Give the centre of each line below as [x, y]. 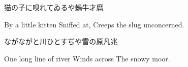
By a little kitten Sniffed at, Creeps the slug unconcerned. [94, 24]
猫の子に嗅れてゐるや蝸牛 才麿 [54, 7]
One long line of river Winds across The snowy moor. [87, 58]
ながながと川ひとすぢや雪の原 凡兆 [61, 41]
